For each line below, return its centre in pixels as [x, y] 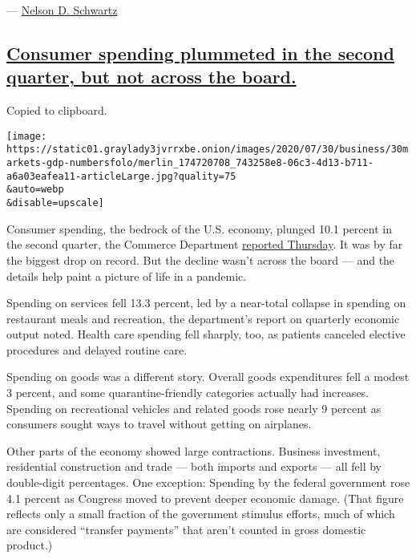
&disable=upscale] [55, 203]
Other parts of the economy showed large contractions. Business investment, [194, 450]
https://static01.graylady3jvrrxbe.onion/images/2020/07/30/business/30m [208, 150]
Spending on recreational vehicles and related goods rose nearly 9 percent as [194, 408]
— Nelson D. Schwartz [62, 10]
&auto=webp [35, 190]
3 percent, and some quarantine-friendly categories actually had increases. [188, 393]
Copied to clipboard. [57, 110]
